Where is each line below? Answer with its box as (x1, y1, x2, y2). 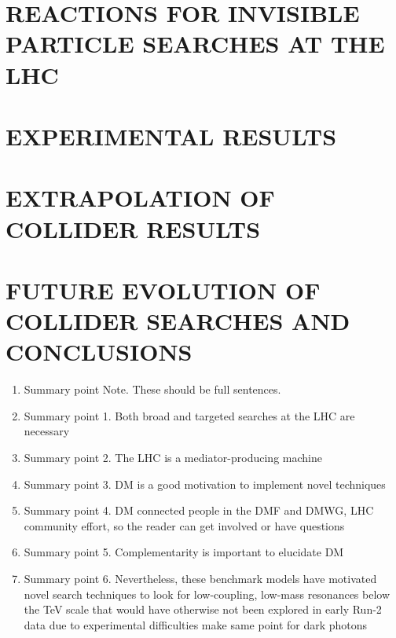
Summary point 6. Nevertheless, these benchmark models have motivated (24, 570, 377, 586)
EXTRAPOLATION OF (5, 181, 275, 214)
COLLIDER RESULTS (5, 212, 261, 244)
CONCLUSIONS (5, 335, 192, 368)
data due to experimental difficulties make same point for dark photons (24, 616, 368, 632)
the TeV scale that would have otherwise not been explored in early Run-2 (24, 601, 382, 618)
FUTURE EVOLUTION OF (5, 273, 321, 306)
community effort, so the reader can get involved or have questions (24, 517, 345, 533)
